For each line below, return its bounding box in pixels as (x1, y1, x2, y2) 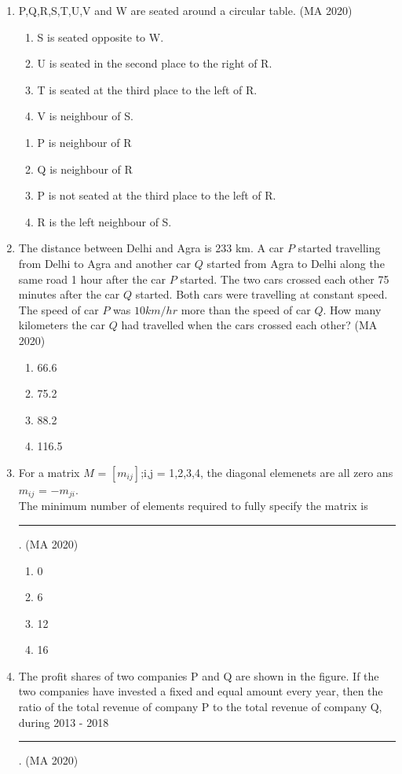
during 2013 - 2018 (18, 713, 109, 730)
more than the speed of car (181, 301, 311, 317)
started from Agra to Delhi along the (206, 255, 385, 271)
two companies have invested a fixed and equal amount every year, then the (18, 683, 383, 699)
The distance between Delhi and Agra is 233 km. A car (18, 240, 284, 256)
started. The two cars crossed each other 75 (180, 270, 389, 287)
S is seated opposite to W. (37, 28, 164, 45)
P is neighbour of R (37, 134, 132, 150)
